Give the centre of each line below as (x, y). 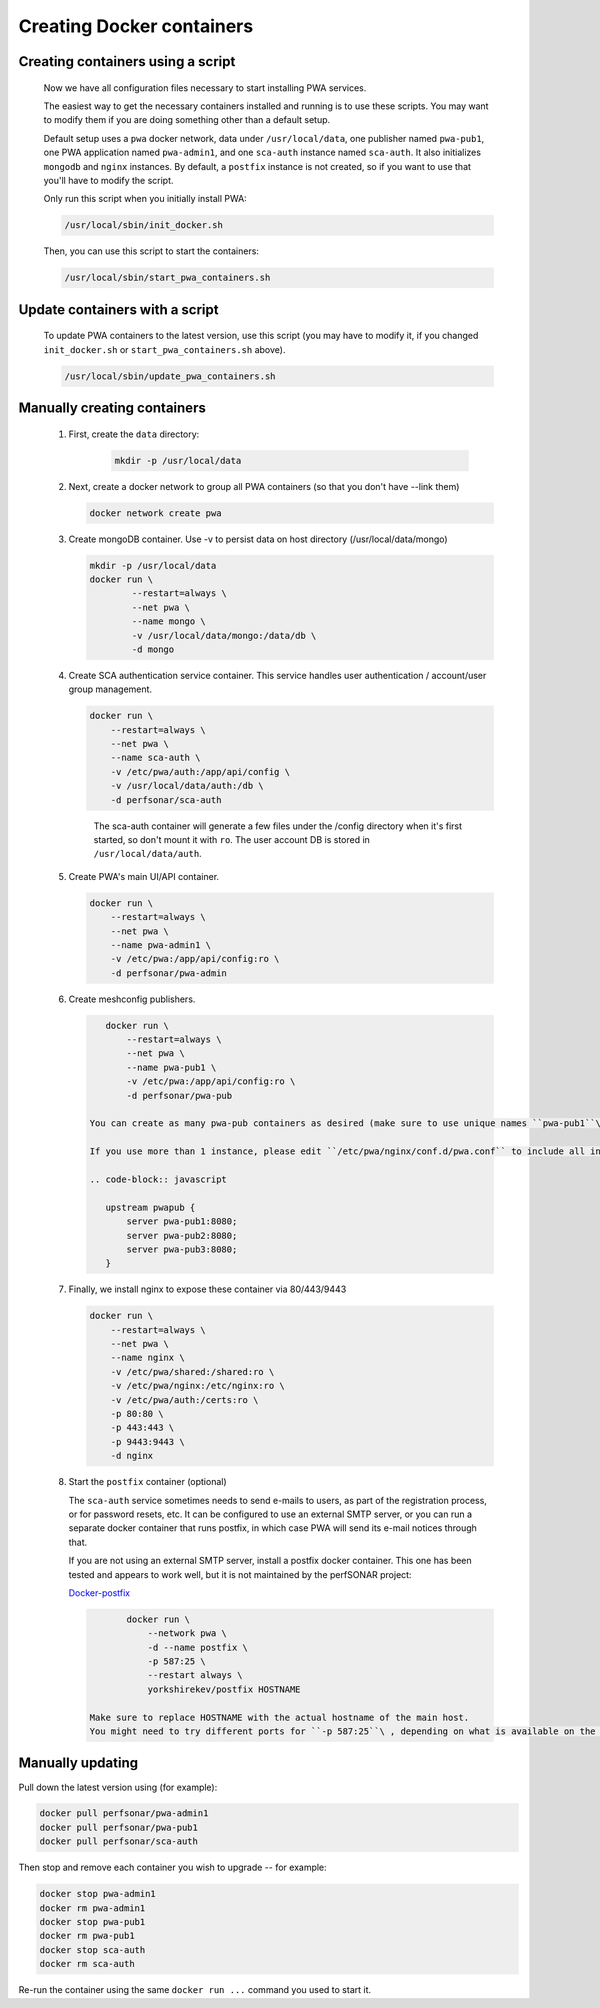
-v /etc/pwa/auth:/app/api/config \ (200, 771)
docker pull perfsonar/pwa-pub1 (119, 1827)
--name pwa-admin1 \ (161, 944)
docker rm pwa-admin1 (92, 1908)
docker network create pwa (155, 513)
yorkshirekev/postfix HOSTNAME (224, 1689)
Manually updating (78, 1763)
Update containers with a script (118, 309)
